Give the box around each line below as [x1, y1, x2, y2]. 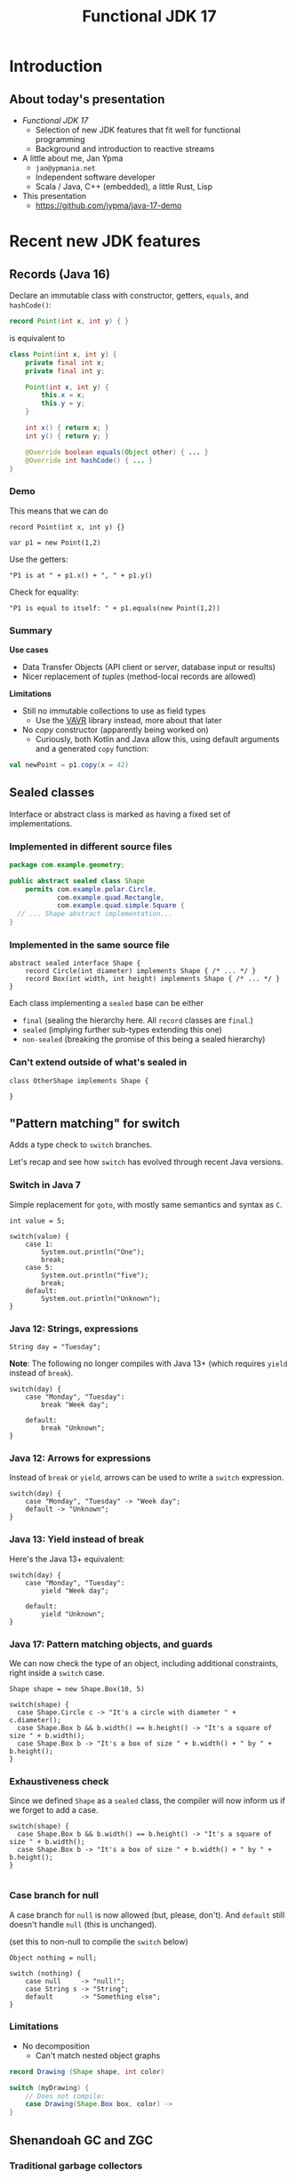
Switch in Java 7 [9, 1179, 82, 1192]
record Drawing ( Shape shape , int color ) [9, 2067, 165, 2076]
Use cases [9, 644, 49, 655]
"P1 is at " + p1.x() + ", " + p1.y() [9, 571, 153, 579]
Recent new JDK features [9, 231, 202, 251]
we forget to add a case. [9, 1805, 99, 1816]
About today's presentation [9, 92, 165, 107]
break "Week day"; [41, 1401, 109, 1409]
